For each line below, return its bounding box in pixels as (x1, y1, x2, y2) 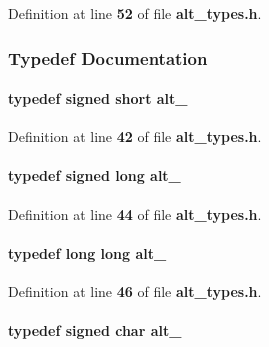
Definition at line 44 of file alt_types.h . (8, 203, 262, 224)
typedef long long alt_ (8, 242, 167, 263)
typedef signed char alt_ (8, 320, 182, 341)
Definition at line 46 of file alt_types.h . (8, 281, 262, 302)
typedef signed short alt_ (8, 88, 188, 109)
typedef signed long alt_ (8, 165, 181, 186)
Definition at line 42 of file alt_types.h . (8, 126, 262, 147)
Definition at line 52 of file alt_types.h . (8, 3, 262, 23)
